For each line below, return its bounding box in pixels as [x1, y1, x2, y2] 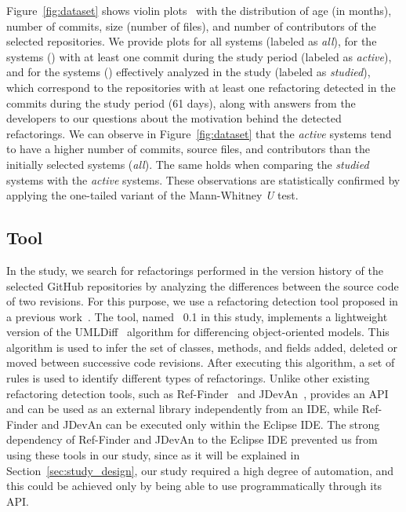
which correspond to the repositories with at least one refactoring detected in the [6, 79, 396, 95]
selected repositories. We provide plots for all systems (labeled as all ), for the [6, 33, 377, 49]
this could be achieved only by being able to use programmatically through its [6, 477, 382, 494]
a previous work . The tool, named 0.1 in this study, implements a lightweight [6, 308, 388, 324]
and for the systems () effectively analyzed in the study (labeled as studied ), [6, 64, 371, 80]
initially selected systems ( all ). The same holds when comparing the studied [6, 155, 369, 172]
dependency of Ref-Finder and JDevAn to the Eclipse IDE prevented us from [6, 431, 378, 448]
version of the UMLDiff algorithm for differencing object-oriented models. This [6, 324, 390, 340]
